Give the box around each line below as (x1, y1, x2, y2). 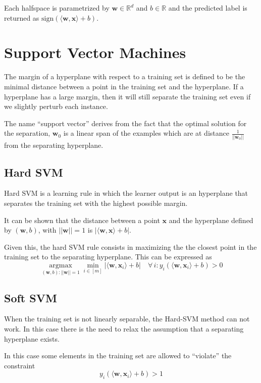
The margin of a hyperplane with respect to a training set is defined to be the (4, 71, 245, 82)
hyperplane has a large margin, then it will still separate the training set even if (4, 91, 251, 101)
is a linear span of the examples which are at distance (63, 128, 229, 138)
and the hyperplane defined (169, 214, 253, 225)
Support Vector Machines (4, 42, 186, 63)
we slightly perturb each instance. (4, 101, 108, 112)
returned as (4, 12, 39, 23)
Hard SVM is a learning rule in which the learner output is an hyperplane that (4, 188, 248, 198)
